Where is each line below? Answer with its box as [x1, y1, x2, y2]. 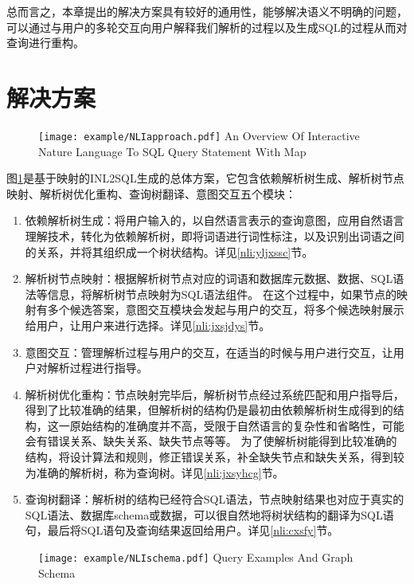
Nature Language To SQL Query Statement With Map [38, 143, 307, 159]
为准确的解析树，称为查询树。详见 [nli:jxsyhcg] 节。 [25, 464, 284, 480]
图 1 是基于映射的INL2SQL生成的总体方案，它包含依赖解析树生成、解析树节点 [6, 170, 404, 186]
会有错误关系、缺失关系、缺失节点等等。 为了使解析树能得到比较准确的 [25, 433, 397, 449]
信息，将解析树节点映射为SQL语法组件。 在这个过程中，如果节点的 [47, 285, 396, 302]
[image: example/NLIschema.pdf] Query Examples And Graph [38, 549, 353, 566]
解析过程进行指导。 [47, 359, 148, 376]
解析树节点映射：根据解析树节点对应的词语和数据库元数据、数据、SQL [25, 270, 393, 287]
